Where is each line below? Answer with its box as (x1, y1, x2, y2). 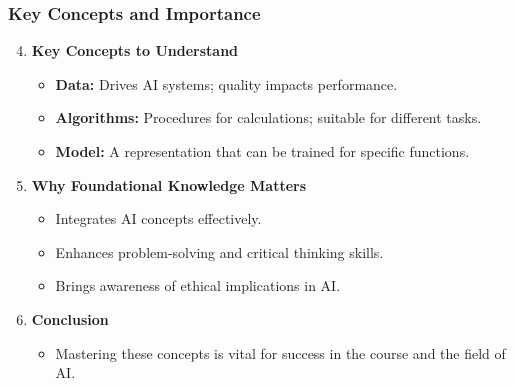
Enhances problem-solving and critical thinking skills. (55, 241, 384, 262)
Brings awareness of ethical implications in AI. (55, 275, 341, 296)
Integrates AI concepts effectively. (55, 208, 262, 229)
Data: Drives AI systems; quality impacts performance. (55, 73, 398, 94)
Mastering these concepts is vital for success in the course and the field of (55, 342, 506, 363)
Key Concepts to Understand (31, 40, 239, 61)
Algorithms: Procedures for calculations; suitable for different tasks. (55, 107, 482, 128)
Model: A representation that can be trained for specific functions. (55, 141, 470, 161)
